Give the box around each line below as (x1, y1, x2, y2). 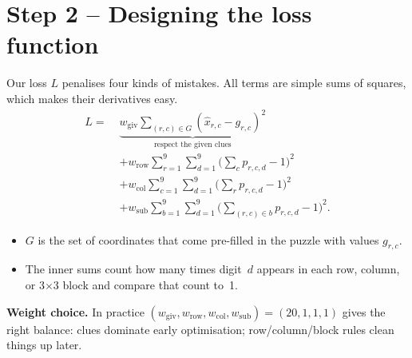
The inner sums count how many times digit (25, 261, 242, 277)
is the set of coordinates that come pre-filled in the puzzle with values (38, 231, 379, 248)
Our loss (6, 74, 47, 91)
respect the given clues (153, 140, 232, 149)
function (6, 28, 99, 61)
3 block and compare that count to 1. (53, 276, 238, 292)
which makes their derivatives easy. (6, 89, 178, 106)
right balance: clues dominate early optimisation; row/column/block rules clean (6, 320, 394, 337)
